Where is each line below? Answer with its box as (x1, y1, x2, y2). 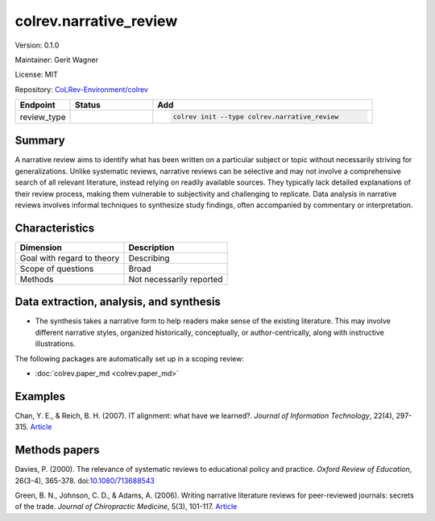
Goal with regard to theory (19, 252, 120, 264)
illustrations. (35, 339, 76, 348)
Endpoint (19, 99, 56, 110)
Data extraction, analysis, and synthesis (14, 295, 222, 309)
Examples (14, 390, 66, 403)
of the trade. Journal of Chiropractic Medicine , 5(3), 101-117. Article (14, 502, 238, 511)
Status (74, 99, 101, 110)
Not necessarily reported (128, 273, 223, 285)
